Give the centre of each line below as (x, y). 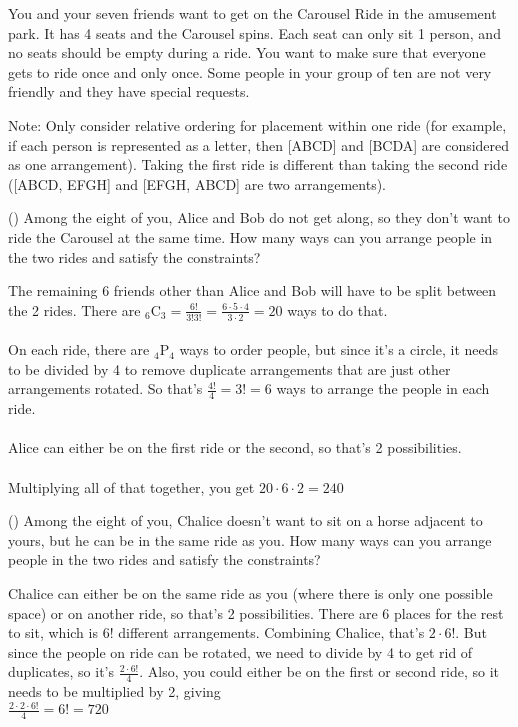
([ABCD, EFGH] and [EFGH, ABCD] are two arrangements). (197, 183)
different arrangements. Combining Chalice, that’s (271, 632)
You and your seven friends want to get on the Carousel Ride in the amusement (252, 13)
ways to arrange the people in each (383, 388)
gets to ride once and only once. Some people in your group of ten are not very (250, 71)
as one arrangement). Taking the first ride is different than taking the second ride (258, 164)
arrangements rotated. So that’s (105, 388)
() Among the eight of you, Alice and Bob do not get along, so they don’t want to (259, 217)
